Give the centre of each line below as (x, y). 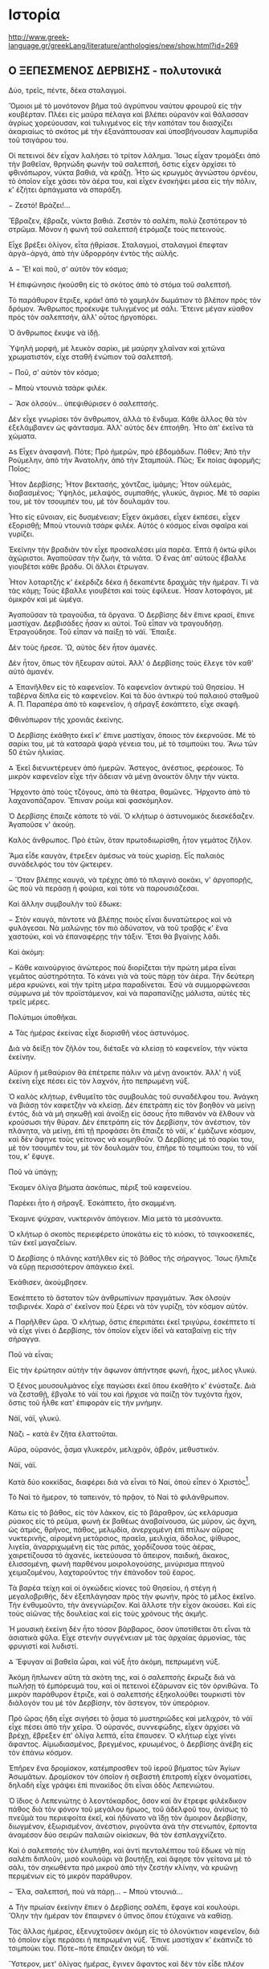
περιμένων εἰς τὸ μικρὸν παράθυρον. (70, 1876)
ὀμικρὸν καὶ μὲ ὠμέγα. (46, 599)
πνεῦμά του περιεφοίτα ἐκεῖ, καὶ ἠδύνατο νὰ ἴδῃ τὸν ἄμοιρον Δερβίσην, (128, 1818)
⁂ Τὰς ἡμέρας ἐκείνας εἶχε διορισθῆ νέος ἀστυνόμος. (99, 1033)
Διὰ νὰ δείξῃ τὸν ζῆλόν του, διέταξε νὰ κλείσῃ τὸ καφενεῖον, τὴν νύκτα (128, 1048)
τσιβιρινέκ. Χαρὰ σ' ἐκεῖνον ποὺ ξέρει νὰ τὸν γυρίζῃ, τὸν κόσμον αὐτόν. (128, 1306)
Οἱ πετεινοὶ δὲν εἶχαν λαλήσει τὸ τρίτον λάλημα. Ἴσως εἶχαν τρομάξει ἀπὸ (134, 155)
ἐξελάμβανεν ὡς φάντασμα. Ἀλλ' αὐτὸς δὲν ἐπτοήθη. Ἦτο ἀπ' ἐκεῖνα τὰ (131, 427)
